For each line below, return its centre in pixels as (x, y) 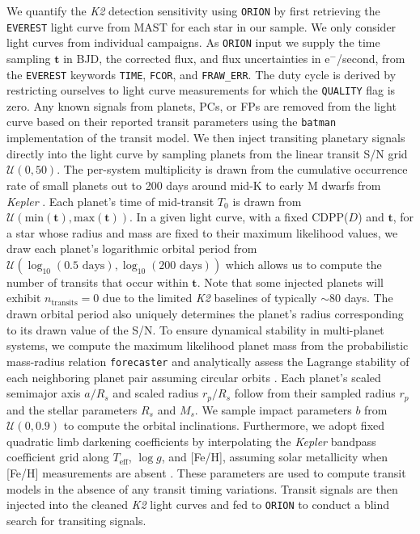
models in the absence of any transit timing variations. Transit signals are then (202, 488)
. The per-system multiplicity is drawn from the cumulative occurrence (232, 169)
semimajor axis (44, 393)
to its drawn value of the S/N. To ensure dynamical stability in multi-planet (195, 329)
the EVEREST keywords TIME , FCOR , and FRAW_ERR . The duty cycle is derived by (202, 74)
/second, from (371, 58)
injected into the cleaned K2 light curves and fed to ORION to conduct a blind (198, 505)
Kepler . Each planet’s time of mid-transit (110, 201)
